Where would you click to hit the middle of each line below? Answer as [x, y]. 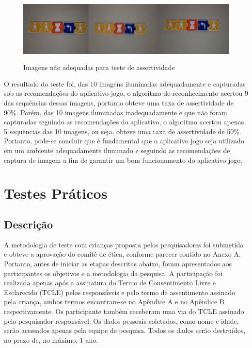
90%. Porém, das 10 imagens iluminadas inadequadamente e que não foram [116, 112]
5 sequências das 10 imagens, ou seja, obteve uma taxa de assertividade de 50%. [123, 131]
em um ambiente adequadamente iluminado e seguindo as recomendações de [117, 150]
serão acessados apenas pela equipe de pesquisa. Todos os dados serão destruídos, [125, 330]
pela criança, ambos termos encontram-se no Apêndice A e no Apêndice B [114, 302]
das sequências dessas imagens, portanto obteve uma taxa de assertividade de [119, 103]
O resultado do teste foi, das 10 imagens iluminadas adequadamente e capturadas [125, 83]
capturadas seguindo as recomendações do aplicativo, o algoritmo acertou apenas [124, 122]
